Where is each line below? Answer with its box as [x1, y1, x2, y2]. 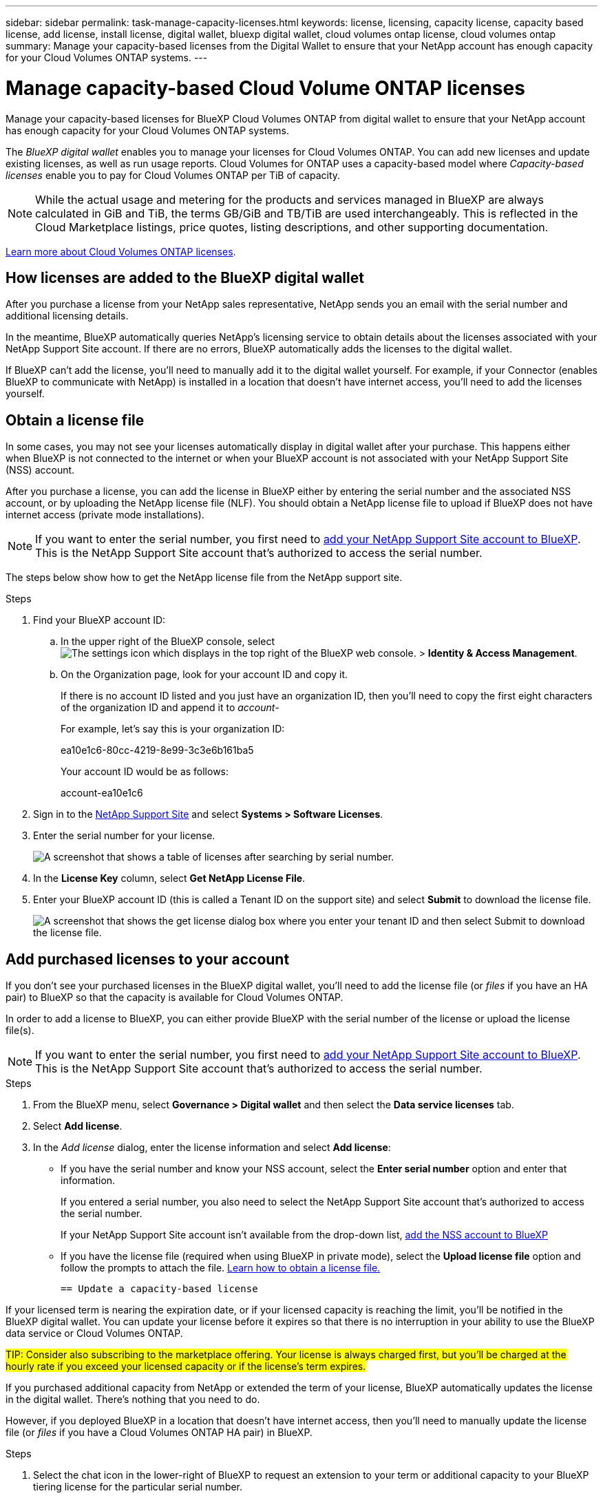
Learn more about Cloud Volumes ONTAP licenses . [6, 245, 236, 257]
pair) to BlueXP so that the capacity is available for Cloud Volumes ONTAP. [6, 991, 343, 1004]
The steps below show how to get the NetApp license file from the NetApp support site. [6, 571, 403, 584]
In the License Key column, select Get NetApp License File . [33, 872, 306, 885]
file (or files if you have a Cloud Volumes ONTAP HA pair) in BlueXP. [6, 1426, 313, 1439]
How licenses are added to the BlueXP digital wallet [6, 268, 364, 286]
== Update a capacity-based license [61, 1283, 258, 1295]
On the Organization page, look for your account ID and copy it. [61, 668, 348, 681]
